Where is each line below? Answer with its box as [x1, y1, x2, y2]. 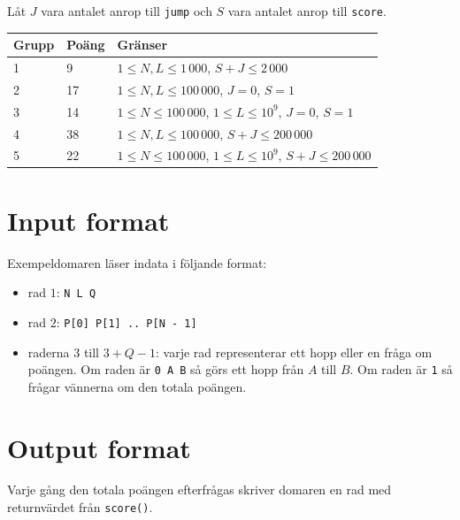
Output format [7, 429, 191, 465]
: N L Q [56, 283, 96, 302]
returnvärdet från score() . [7, 498, 153, 516]
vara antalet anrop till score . [227, 2, 387, 19]
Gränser [117, 35, 168, 54]
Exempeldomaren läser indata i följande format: [7, 253, 267, 271]
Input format [7, 202, 170, 238]
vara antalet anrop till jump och [41, 2, 212, 19]
